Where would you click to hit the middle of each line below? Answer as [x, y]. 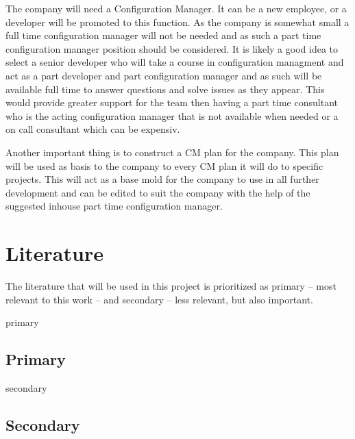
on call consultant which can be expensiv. [93, 129]
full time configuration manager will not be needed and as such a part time [163, 35]
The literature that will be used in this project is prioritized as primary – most [171, 286]
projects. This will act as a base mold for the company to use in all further [162, 179]
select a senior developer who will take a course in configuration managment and [175, 62]
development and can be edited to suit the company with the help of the [158, 192]
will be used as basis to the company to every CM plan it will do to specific [164, 165]
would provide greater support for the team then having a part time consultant [172, 102]
